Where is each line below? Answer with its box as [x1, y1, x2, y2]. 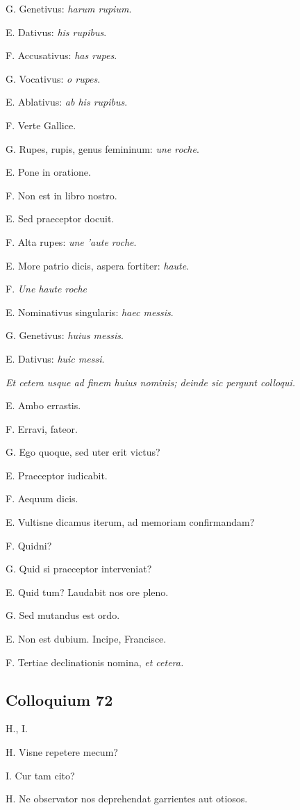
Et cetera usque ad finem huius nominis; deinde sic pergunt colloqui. [6, 374, 296, 389]
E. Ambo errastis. [6, 398, 81, 413]
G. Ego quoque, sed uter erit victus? [6, 445, 160, 459]
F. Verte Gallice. [6, 117, 76, 132]
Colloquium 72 [6, 688, 113, 710]
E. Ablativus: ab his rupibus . [6, 94, 128, 109]
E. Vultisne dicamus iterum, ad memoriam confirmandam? [6, 515, 255, 529]
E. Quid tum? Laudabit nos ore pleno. [6, 584, 169, 599]
